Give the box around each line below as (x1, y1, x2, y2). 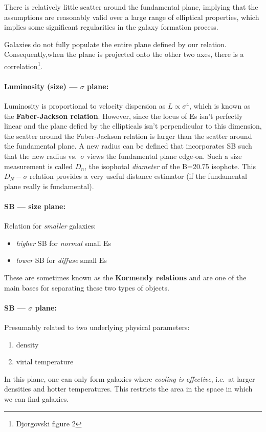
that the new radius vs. (4, 150, 77, 161)
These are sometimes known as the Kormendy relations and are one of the (4, 272, 247, 282)
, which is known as (189, 100, 251, 111)
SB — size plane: (4, 200, 65, 211)
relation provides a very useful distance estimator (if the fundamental (30, 171, 247, 181)
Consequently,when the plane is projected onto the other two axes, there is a (4, 49, 244, 59)
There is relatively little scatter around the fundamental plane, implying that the (4, 2, 258, 12)
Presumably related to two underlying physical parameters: (4, 321, 190, 332)
